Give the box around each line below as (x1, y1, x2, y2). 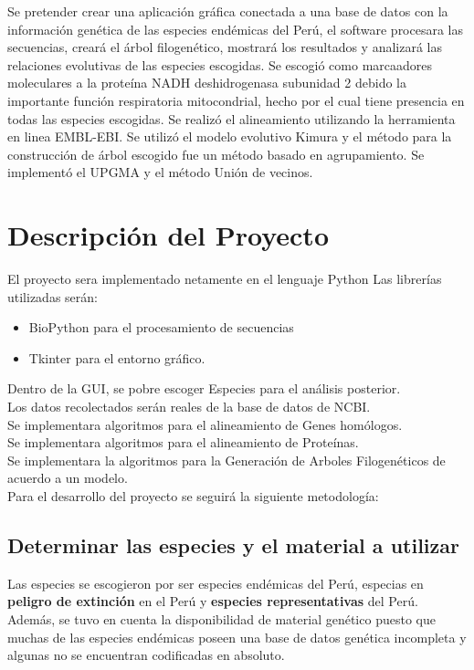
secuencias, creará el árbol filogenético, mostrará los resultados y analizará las (7, 37, 442, 57)
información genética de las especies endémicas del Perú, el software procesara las (7, 19, 464, 38)
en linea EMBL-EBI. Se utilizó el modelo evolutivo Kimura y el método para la (7, 127, 452, 146)
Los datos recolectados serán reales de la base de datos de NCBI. (7, 397, 371, 416)
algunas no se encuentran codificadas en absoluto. (7, 645, 285, 665)
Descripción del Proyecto (7, 216, 329, 254)
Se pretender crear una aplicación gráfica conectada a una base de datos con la (7, 2, 448, 20)
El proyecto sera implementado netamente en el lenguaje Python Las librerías (7, 269, 442, 288)
